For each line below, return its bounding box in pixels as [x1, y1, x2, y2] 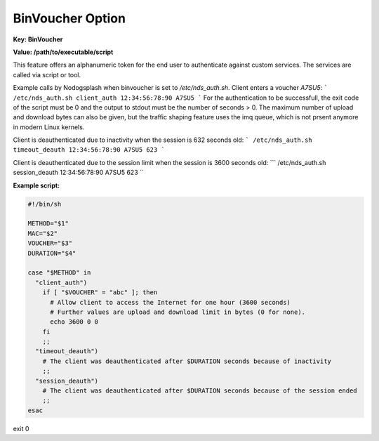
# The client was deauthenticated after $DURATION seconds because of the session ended [42, 387, 357, 395]
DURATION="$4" [27, 249, 77, 257]
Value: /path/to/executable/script [13, 48, 114, 56]
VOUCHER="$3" [27, 239, 73, 247]
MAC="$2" [27, 229, 58, 237]
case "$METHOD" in [27, 269, 91, 277]
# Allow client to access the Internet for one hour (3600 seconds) [50, 298, 291, 306]
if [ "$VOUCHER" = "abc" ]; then [42, 289, 158, 296]
